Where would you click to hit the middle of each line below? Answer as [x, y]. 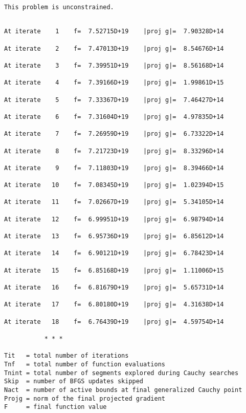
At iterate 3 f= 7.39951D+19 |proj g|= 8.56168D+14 [114, 65]
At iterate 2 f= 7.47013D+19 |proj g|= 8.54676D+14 [114, 48]
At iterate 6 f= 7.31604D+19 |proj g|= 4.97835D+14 [114, 117]
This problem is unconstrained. [59, 7]
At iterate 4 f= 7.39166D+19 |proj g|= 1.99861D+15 [114, 83]
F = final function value [55, 407]
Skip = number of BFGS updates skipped [74, 381]
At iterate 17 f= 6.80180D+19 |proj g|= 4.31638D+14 [114, 305]
